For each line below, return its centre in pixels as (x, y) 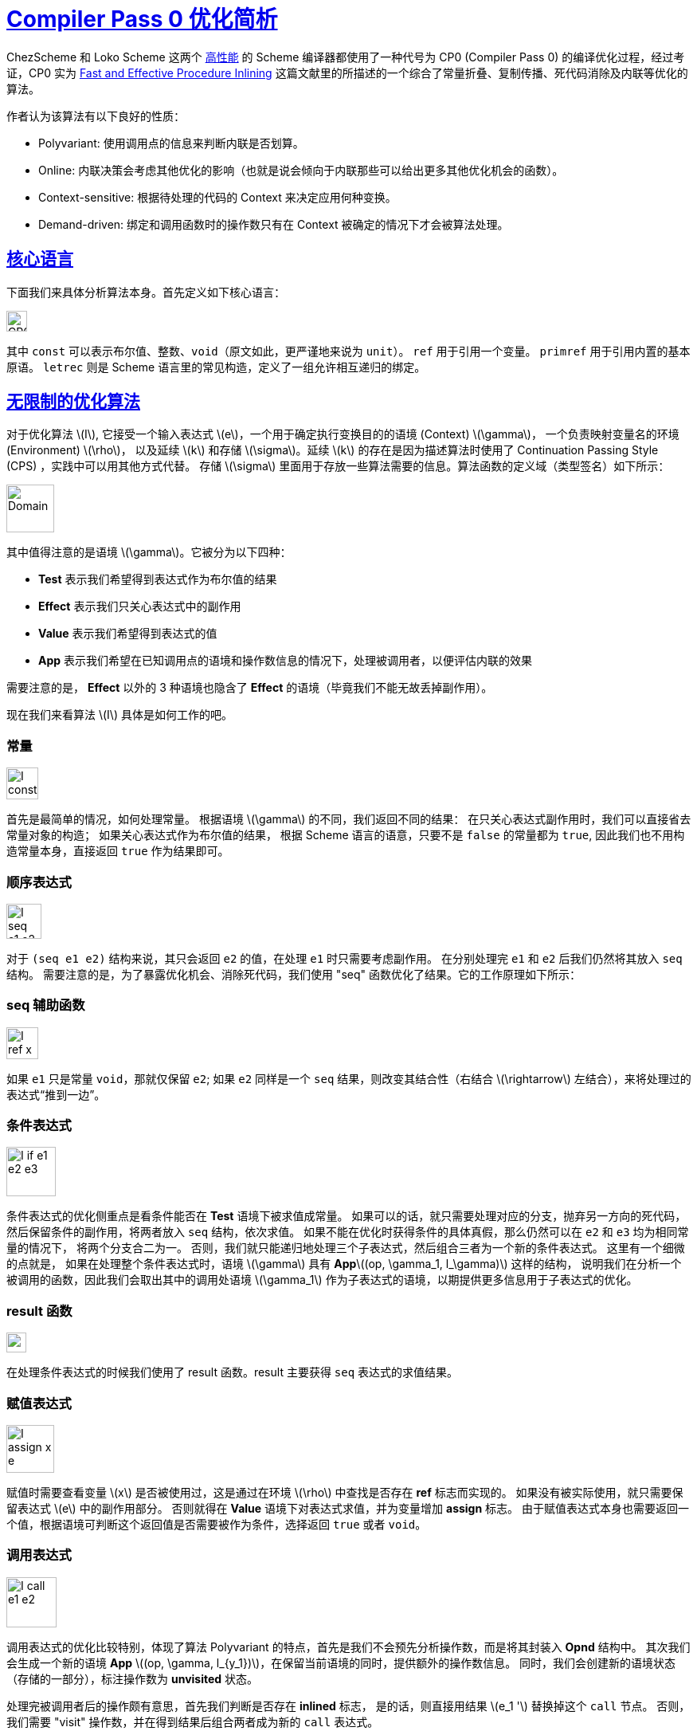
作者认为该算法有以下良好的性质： (96, 116)
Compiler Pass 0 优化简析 (142, 19)
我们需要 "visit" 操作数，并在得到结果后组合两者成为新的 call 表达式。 (193, 1721)
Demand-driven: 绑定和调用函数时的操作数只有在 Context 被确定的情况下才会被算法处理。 (274, 224)
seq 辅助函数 (46, 1005)
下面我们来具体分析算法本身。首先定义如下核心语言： (146, 292)
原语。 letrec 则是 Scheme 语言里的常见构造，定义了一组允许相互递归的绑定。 (216, 367)
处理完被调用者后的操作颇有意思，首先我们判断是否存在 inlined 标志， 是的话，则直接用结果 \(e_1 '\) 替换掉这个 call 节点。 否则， (348, 1706)
